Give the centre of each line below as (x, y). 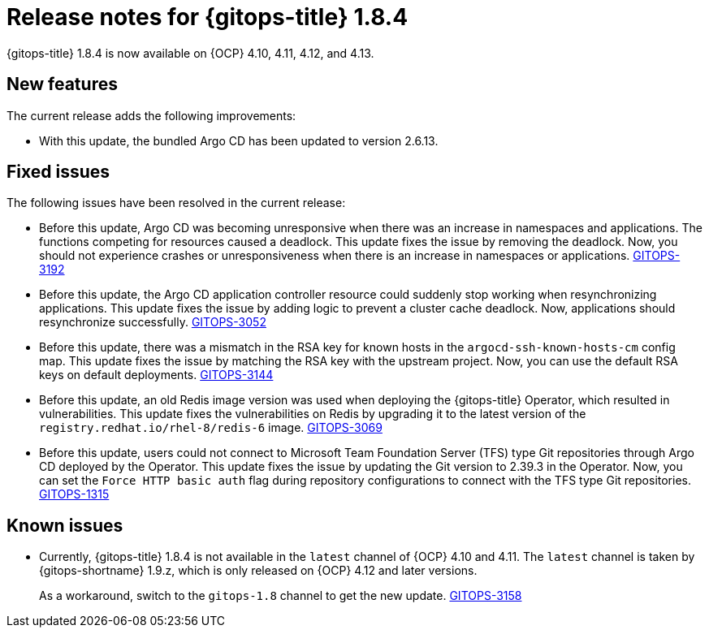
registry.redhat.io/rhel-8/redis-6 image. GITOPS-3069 (211, 428)
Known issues (65, 525)
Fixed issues (58, 172)
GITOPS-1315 (74, 494)
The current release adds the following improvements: (151, 115)
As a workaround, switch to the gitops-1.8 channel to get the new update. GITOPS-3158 (281, 596)
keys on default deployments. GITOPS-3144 (156, 375)
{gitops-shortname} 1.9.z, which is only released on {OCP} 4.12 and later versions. (258, 571)
